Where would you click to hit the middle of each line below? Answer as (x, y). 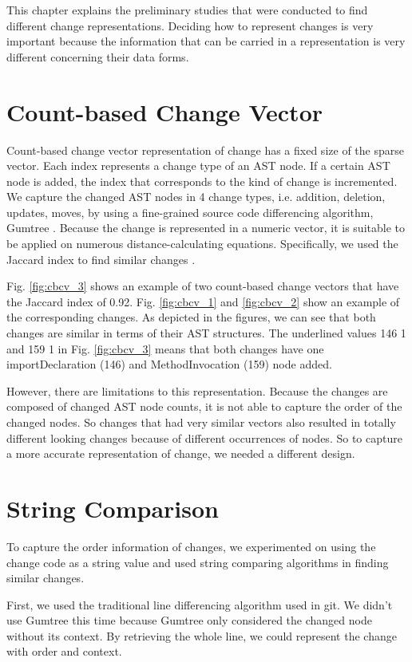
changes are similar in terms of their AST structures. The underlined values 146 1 (206, 333)
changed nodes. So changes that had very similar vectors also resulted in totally (201, 422)
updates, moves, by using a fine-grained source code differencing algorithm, (190, 212)
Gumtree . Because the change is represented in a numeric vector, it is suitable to (206, 228)
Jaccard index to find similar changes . (101, 259)
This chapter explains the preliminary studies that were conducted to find (187, 10)
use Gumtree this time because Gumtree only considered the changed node (189, 620)
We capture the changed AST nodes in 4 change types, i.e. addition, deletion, (196, 197)
